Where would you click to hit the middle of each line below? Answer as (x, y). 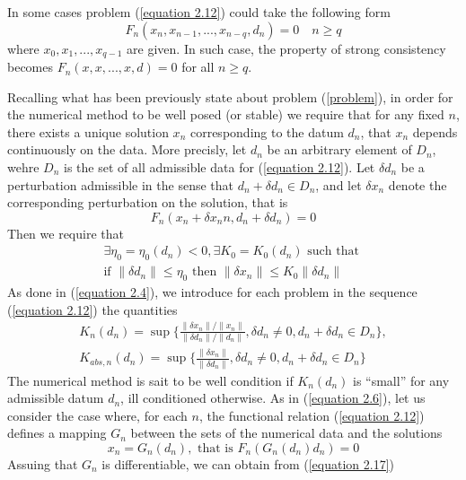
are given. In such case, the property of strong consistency (286, 48)
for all (198, 67)
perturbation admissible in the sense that (121, 184)
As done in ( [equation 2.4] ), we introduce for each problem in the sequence (212, 292)
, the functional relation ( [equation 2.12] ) (312, 415)
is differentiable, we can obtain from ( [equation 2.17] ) (248, 463)
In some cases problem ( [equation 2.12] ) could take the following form (199, 12)
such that (333, 252)
